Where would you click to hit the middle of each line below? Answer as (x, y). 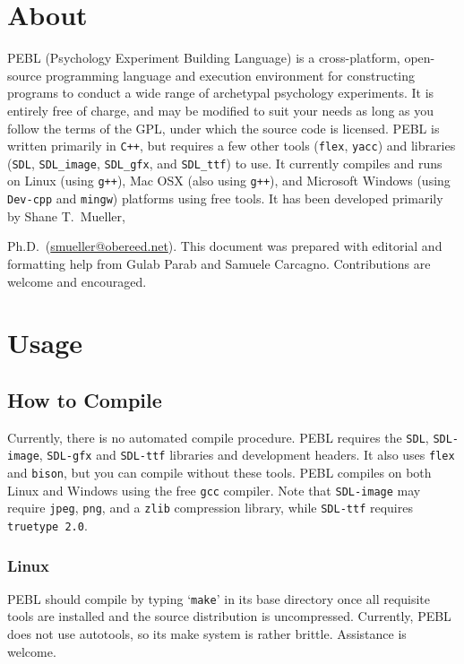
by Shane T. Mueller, (66, 216)
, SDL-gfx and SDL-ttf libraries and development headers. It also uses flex (247, 455)
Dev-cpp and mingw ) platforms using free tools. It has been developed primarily (225, 198)
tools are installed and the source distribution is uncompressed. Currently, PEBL (229, 616)
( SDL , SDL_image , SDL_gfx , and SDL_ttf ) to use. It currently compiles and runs (225, 163)
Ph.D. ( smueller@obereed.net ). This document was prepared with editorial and (225, 246)
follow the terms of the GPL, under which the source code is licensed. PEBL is (223, 128)
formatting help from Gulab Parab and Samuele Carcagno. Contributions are (219, 263)
